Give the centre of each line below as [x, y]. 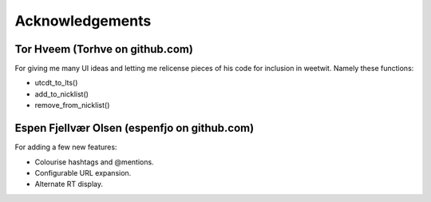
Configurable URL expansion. [83, 172]
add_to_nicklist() [62, 94]
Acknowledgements [83, 21]
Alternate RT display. [69, 184]
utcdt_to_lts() [56, 83]
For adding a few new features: [66, 147]
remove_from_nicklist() [72, 105]
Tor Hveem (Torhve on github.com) [104, 49]
